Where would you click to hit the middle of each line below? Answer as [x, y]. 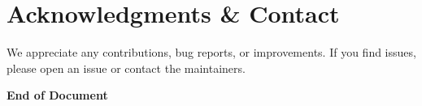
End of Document [57, 95]
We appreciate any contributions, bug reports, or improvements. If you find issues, [211, 52]
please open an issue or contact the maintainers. [126, 68]
